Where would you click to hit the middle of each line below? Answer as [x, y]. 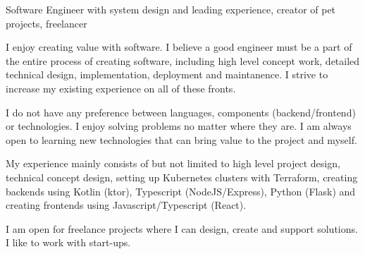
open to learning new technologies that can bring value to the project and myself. [181, 139]
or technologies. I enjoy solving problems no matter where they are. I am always [179, 126]
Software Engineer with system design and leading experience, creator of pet [171, 9]
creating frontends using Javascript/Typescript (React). [126, 205]
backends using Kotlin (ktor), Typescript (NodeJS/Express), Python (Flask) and [181, 191]
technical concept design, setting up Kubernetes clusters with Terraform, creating [182, 177]
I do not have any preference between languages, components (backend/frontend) [181, 112]
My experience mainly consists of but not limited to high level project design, [173, 163]
